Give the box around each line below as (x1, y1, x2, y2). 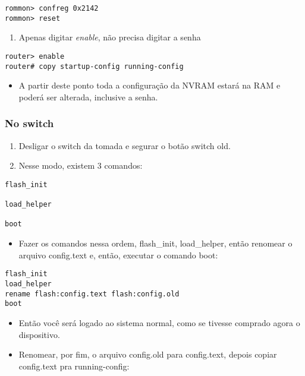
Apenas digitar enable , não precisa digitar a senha (18, 31, 201, 43)
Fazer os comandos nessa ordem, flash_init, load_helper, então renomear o (18, 237, 293, 249)
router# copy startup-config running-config (5, 62, 184, 71)
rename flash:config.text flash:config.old (5, 289, 180, 298)
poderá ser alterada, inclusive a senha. (18, 90, 158, 103)
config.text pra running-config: (18, 359, 130, 372)
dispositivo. (18, 328, 60, 340)
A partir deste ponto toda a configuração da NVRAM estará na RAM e (18, 79, 281, 91)
